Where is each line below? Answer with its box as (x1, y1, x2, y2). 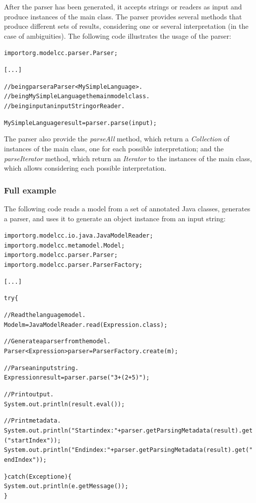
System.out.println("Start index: (4, 427, 114, 434)
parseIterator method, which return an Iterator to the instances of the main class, (4, 153, 252, 163)
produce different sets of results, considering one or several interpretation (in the (4, 21, 249, 31)
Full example (4, 184, 57, 196)
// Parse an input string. (4, 364, 79, 372)
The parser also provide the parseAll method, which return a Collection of (4, 133, 230, 144)
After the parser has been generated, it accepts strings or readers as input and (4, 1, 242, 11)
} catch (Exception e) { (4, 473, 72, 480)
